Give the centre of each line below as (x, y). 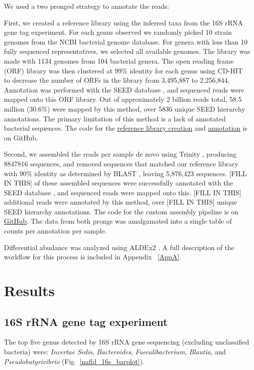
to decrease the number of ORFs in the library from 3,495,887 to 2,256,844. (117, 80)
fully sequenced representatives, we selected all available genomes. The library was (127, 51)
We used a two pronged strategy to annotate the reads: (87, 6)
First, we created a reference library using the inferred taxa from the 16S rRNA (124, 22)
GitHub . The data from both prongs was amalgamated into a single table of (118, 221)
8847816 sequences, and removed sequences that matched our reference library (121, 163)
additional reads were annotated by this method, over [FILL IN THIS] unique (121, 202)
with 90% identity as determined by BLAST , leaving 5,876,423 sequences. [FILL (125, 173)
